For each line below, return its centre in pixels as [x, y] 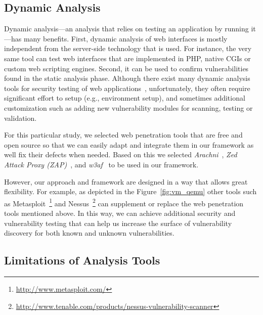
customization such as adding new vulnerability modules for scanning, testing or [128, 107]
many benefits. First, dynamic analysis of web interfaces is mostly [125, 38]
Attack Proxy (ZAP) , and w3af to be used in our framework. [101, 164]
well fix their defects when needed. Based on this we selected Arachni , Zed [121, 154]
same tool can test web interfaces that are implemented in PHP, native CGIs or [127, 58]
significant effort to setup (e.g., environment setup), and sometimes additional [125, 98]
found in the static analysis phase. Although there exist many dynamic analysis [127, 78]
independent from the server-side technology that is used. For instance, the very [128, 48]
